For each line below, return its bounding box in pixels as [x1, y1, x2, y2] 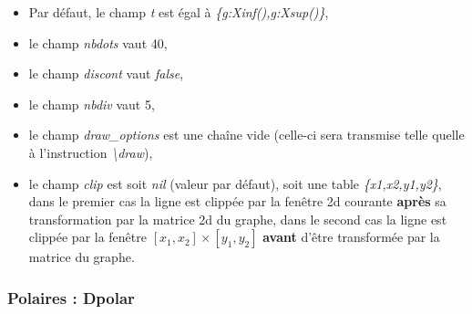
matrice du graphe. [28, 247, 135, 267]
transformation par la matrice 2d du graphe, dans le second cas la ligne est [28, 209, 447, 228]
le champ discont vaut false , [28, 64, 184, 83]
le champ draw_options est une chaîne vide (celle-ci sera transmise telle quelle [28, 125, 465, 144]
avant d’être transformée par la [262, 227, 440, 246]
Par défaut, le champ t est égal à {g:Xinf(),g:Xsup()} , [28, 3, 329, 21]
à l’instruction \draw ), [28, 142, 153, 162]
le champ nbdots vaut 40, [28, 33, 168, 52]
